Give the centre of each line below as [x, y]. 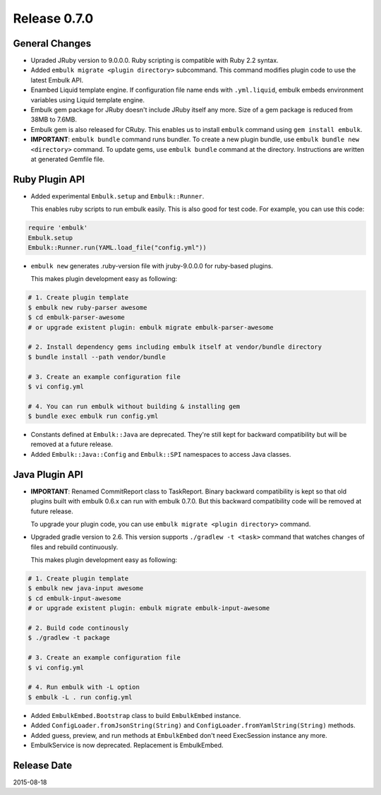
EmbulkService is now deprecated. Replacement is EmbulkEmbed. [127, 745]
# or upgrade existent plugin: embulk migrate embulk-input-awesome [149, 608]
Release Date [43, 765]
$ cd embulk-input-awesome [74, 598]
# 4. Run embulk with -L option [84, 687]
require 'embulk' [58, 228]
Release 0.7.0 [53, 18]
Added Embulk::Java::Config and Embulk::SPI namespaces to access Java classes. [161, 454]
